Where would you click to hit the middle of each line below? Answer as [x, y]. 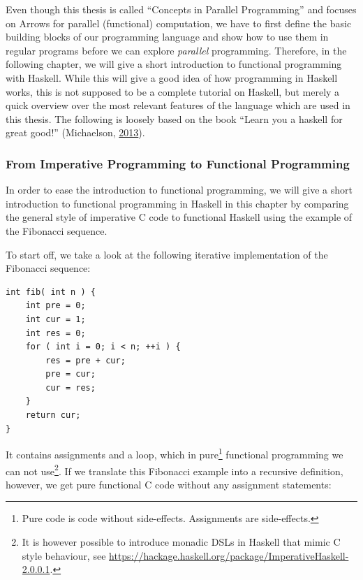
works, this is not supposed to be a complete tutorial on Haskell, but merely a [173, 91]
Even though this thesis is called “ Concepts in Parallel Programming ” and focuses [181, 9]
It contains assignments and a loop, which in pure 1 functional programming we [175, 453]
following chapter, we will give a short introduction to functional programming [174, 64]
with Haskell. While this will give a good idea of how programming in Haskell [172, 77]
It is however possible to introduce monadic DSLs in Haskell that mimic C [181, 541]
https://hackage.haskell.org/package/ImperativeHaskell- [229, 555]
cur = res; [71, 387]
